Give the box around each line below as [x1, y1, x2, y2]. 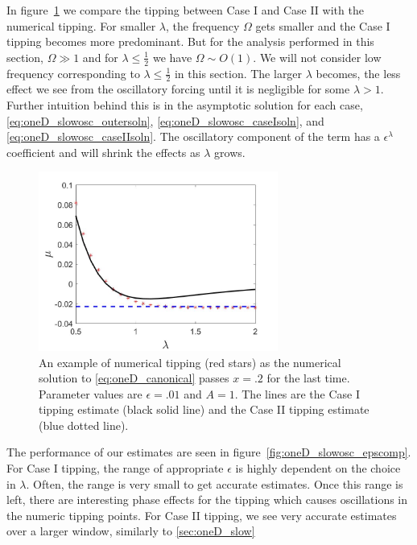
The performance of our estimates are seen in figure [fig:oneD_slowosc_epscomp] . [6, 444, 411, 460]
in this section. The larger [174, 64, 303, 81]
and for [82, 48, 118, 65]
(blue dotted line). [39, 416, 129, 433]
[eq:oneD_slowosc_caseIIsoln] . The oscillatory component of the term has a [6, 128, 380, 145]
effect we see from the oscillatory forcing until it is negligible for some [6, 81, 350, 97]
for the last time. [266, 370, 350, 386]
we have [152, 48, 192, 65]
